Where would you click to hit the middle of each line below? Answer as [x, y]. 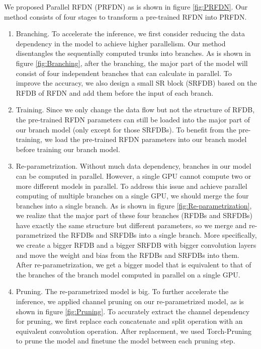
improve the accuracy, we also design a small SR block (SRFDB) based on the [136, 83]
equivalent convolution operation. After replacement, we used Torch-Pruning [134, 331]
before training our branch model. [68, 149]
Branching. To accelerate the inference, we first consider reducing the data [130, 33]
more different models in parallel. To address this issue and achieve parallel [132, 186]
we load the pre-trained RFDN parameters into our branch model [146, 139]
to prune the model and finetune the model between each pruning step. [125, 341]
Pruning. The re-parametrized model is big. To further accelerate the [122, 291]
